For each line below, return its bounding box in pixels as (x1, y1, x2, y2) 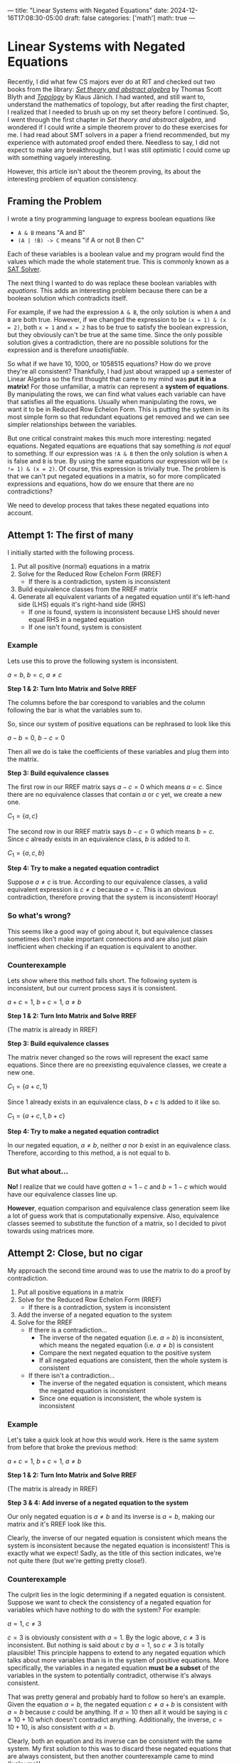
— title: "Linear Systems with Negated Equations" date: (7, 6, 169, 14)
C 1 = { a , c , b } (7, 848, 45, 859)
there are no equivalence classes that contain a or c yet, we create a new (7, 790, 223, 798)
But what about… (7, 1166, 69, 1176)
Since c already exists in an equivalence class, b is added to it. (7, 835, 191, 843)
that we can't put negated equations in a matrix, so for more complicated (7, 471, 221, 481)
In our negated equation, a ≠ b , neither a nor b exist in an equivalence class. (7, 1140, 231, 1149)
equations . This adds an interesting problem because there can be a (7, 286, 208, 295)
